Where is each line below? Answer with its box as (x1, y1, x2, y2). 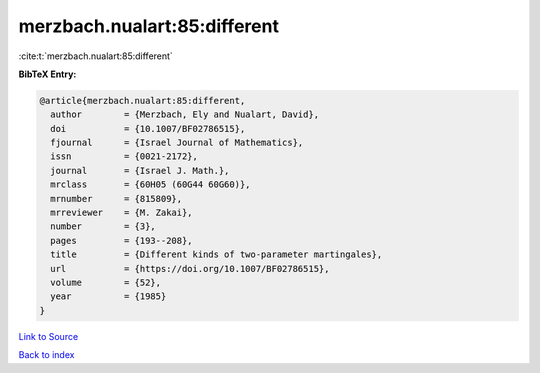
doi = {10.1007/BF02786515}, (50, 123, 246, 134)
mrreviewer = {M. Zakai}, (50, 207, 194, 219)
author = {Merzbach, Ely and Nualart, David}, (50, 109, 320, 120)
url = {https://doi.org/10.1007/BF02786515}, (50, 263, 330, 274)
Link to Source (18, 330, 79, 342)
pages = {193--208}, (50, 235, 194, 246)
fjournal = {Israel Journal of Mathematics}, (50, 137, 304, 149)
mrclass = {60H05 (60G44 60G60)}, (50, 179, 251, 190)
